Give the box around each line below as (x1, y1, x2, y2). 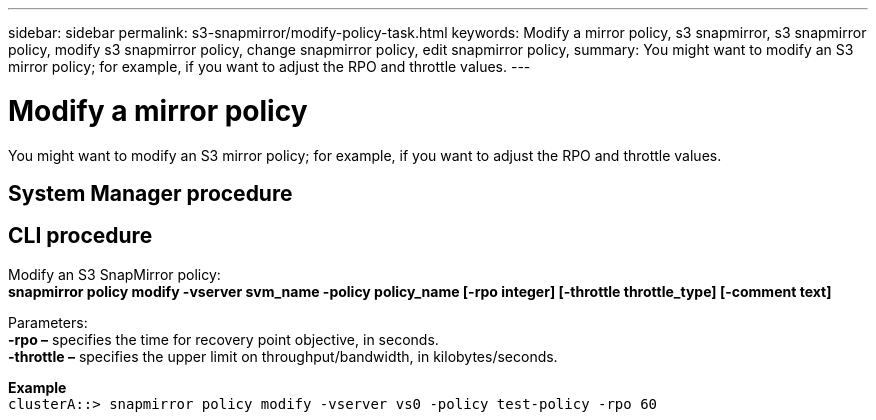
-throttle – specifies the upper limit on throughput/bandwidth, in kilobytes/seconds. (8, 347, 558, 365)
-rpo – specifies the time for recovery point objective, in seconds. (8, 330, 439, 348)
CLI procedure (8, 223, 153, 249)
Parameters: (8, 313, 88, 331)
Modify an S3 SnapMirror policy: (8, 265, 221, 283)
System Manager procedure (8, 180, 293, 206)
